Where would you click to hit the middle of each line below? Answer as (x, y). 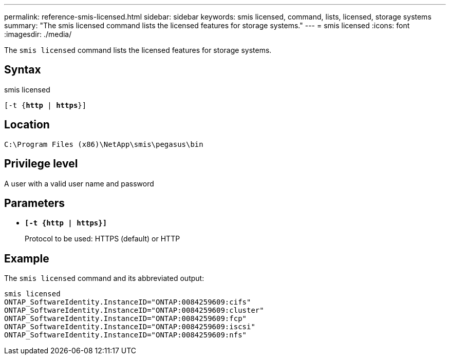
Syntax (23, 70)
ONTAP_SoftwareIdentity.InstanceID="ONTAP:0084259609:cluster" (134, 310)
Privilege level (41, 164)
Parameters (34, 203)
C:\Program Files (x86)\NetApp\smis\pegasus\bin (104, 144)
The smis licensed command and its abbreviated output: (104, 278)
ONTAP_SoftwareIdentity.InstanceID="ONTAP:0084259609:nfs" (126, 335)
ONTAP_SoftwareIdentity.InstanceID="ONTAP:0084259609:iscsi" (130, 327)
